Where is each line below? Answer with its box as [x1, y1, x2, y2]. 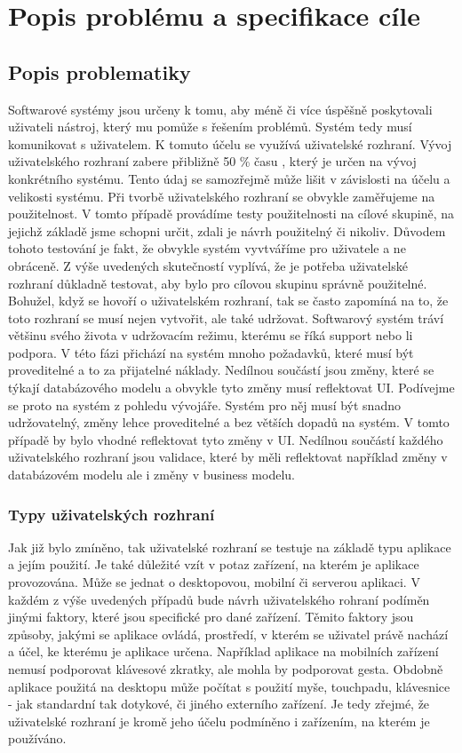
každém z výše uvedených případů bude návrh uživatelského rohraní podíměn [8, 590, 430, 608]
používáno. [8, 729, 67, 748]
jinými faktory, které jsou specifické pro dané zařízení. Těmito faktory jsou [8, 607, 414, 626]
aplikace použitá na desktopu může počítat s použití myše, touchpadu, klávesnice [8, 677, 450, 695]
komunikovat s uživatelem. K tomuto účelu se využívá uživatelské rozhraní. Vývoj [8, 134, 452, 153]
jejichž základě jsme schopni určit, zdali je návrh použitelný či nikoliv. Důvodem [8, 221, 446, 240]
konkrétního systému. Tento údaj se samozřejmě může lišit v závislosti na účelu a [8, 169, 450, 187]
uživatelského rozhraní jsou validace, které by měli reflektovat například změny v [8, 448, 448, 466]
